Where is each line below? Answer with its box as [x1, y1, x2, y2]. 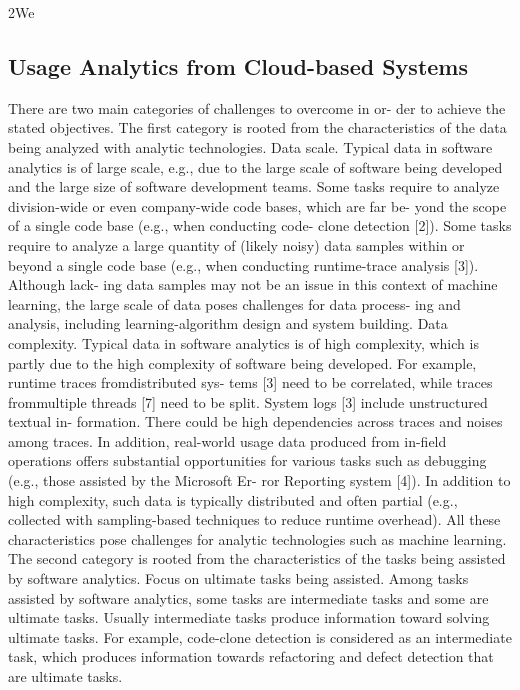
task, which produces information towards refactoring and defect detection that [8, 646, 494, 667]
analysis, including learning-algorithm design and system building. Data [8, 313, 448, 334]
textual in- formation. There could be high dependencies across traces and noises [8, 411, 503, 432]
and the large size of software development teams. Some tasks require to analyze [8, 176, 500, 197]
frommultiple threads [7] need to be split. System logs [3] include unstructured [8, 391, 488, 412]
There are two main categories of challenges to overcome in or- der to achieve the [8, 97, 506, 118]
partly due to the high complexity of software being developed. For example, [8, 352, 477, 373]
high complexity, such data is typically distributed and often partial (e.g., [8, 489, 458, 510]
